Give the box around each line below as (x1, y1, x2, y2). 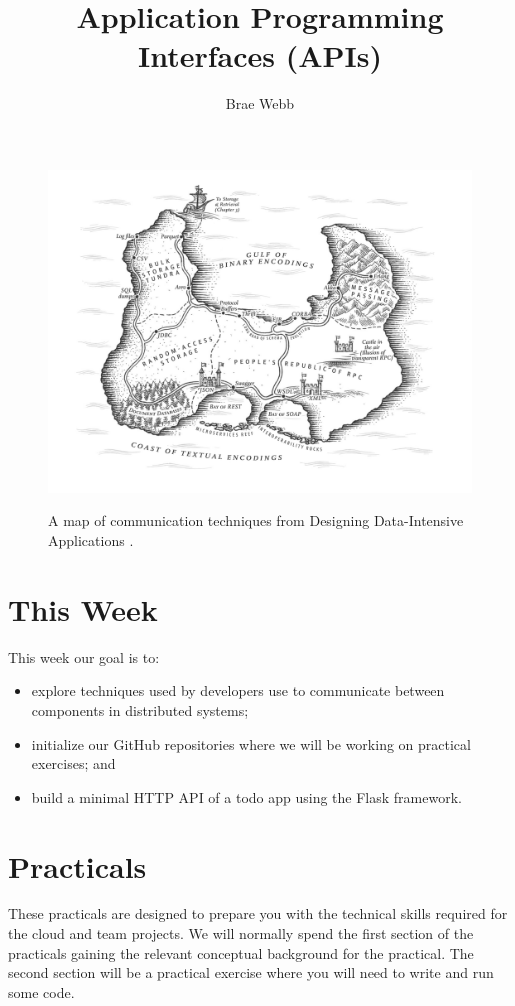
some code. (8, 981, 75, 1002)
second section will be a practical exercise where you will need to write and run (8, 962, 494, 983)
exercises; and (31, 753, 116, 774)
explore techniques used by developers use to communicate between (31, 680, 445, 701)
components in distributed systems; (31, 699, 249, 720)
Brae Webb (225, 93, 295, 114)
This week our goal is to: (8, 646, 160, 667)
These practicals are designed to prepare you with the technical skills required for (8, 903, 508, 924)
